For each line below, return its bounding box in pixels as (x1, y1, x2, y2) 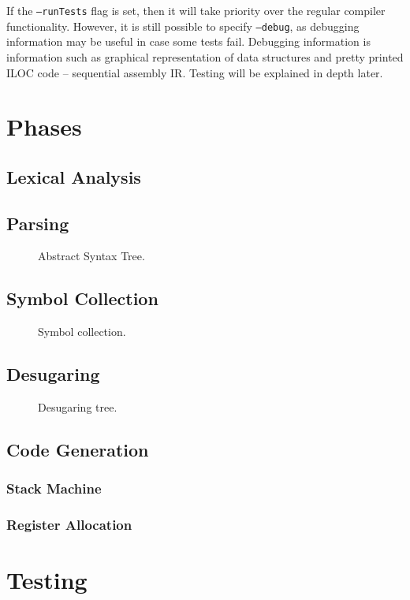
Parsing (6, 211, 69, 235)
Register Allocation (6, 515, 132, 535)
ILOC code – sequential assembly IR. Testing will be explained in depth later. (6, 64, 383, 80)
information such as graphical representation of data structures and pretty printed (6, 48, 404, 65)
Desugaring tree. (38, 399, 117, 416)
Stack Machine (6, 479, 102, 498)
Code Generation (6, 438, 149, 462)
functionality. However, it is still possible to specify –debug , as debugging (6, 17, 360, 34)
